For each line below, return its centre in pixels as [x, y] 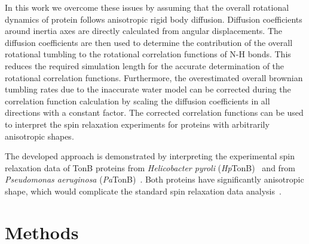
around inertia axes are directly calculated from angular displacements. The [144, 31]
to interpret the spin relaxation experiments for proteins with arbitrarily [137, 124]
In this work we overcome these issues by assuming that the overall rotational [147, 7]
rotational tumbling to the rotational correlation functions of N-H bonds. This [148, 54]
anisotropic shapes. [39, 136]
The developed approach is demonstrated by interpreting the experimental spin [150, 156]
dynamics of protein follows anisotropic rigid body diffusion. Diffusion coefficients [154, 19]
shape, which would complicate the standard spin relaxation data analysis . [143, 191]
